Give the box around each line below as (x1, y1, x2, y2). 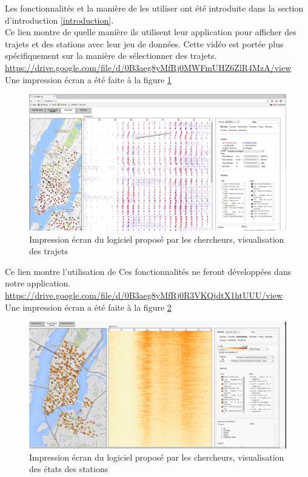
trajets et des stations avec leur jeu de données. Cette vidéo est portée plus (5, 37, 284, 50)
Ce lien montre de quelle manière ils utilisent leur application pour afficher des (5, 25, 296, 38)
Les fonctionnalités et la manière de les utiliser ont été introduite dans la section (5, 2, 304, 14)
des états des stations (29, 462, 109, 475)
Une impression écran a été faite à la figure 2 (5, 300, 172, 313)
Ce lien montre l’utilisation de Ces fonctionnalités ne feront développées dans (5, 265, 292, 277)
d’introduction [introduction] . (5, 13, 114, 26)
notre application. (5, 277, 71, 289)
